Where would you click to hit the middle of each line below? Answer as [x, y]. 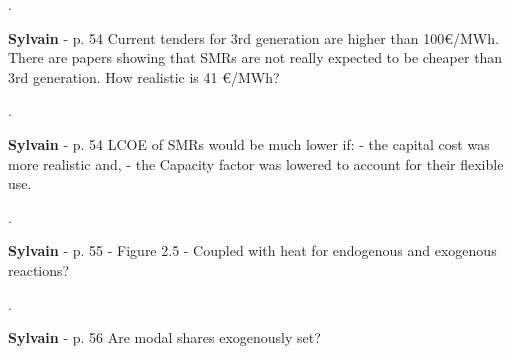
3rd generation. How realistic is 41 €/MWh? [144, 76]
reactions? [39, 269]
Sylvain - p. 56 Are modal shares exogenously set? [164, 337]
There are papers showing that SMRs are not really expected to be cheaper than [255, 57]
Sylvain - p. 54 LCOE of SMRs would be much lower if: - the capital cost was [249, 143]
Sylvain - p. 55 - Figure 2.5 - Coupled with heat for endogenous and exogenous [252, 250]
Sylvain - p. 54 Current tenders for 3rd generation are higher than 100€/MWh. [253, 37]
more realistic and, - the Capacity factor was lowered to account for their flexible [256, 163]
